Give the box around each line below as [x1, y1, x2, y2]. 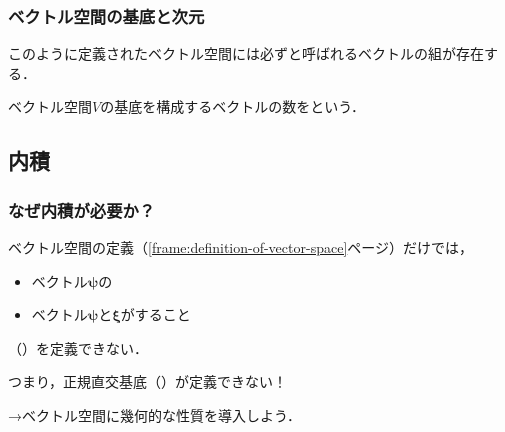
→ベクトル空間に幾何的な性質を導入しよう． [8, 404, 301, 425]
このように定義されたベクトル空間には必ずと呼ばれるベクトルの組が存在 [8, 43, 484, 64]
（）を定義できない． [8, 337, 148, 358]
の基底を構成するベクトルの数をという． [100, 96, 366, 117]
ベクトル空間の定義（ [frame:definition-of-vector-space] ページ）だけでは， [8, 237, 474, 257]
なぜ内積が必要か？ [8, 197, 156, 222]
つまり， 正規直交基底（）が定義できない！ [8, 371, 288, 392]
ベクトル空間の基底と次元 [8, 3, 205, 28]
